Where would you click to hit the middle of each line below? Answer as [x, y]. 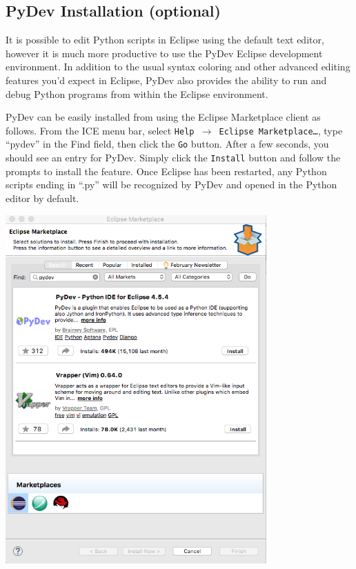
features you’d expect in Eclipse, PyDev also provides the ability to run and [166, 80]
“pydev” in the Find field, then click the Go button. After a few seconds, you [167, 144]
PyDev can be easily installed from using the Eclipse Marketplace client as [163, 117]
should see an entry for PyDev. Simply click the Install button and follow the [173, 158]
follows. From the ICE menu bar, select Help [100, 130]
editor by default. [42, 198]
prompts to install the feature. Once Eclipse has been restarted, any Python [166, 171]
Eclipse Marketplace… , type [281, 130]
